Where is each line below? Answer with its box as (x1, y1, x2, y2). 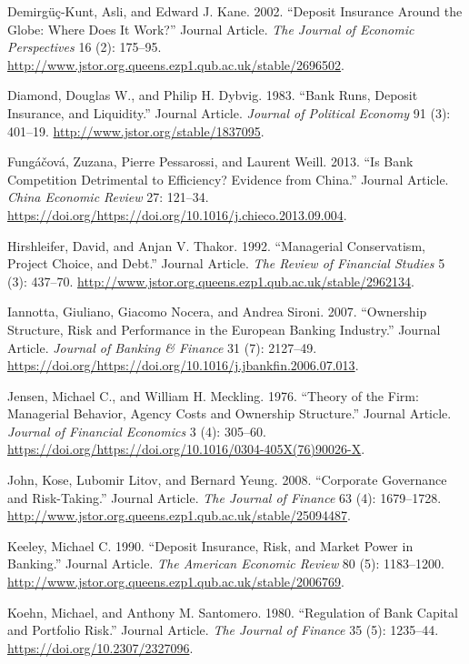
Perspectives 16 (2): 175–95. (7, 37, 162, 56)
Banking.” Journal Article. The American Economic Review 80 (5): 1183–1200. (7, 554, 444, 573)
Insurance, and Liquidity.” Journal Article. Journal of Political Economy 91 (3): (7, 103, 451, 122)
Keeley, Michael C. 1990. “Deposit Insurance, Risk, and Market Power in (7, 536, 414, 555)
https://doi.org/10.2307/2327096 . (7, 638, 194, 657)
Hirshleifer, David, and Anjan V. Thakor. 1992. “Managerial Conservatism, (7, 236, 425, 255)
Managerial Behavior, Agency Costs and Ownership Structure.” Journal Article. (7, 404, 452, 423)
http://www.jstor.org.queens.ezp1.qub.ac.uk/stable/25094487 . (7, 506, 351, 525)
